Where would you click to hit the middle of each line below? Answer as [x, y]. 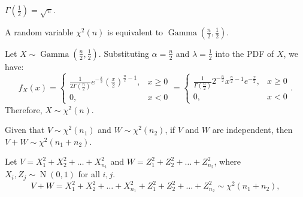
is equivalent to [135, 31]
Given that [25, 130]
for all [89, 174]
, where [227, 161]
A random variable [39, 31]
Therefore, [24, 109]
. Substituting [124, 53]
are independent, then [252, 130]
